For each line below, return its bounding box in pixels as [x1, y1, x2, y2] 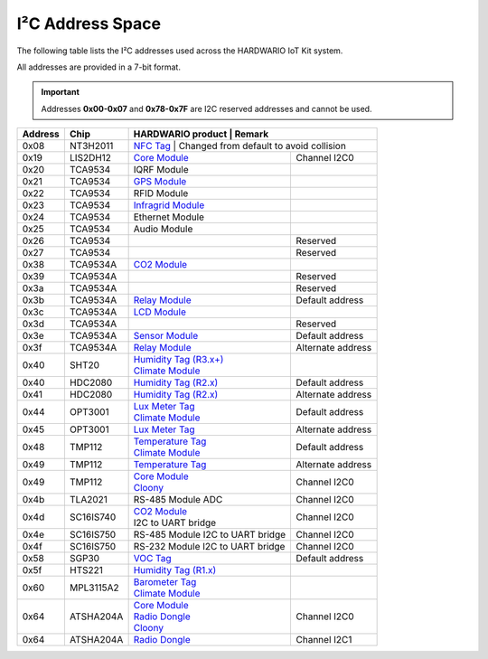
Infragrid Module [133, 199, 205, 212]
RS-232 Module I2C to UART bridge [133, 541, 286, 553]
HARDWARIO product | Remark [133, 127, 269, 140]
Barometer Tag [133, 576, 197, 588]
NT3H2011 [69, 140, 114, 153]
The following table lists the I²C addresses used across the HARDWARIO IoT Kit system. [16, 45, 343, 56]
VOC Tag [133, 552, 172, 565]
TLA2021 [69, 494, 108, 506]
